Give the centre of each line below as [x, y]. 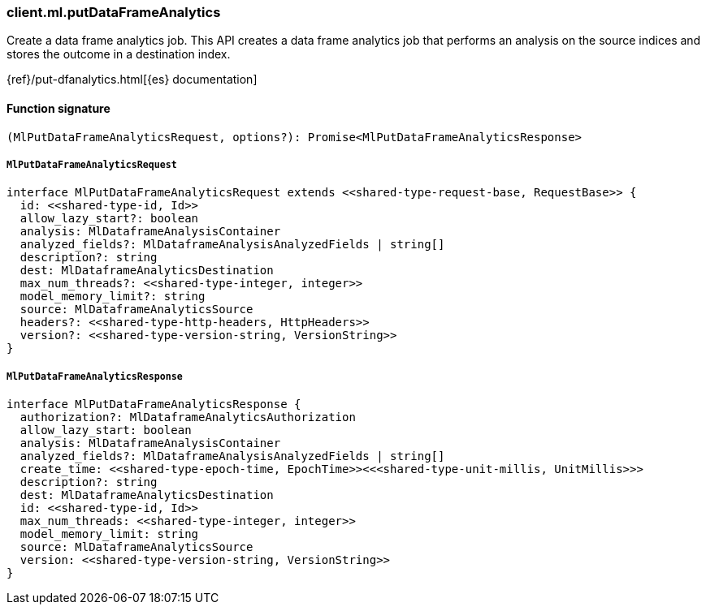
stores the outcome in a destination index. [119, 54]
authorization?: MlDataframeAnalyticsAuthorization [188, 417]
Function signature [58, 108]
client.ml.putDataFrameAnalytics [114, 12]
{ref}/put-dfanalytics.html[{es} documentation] [132, 80]
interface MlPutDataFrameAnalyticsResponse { [154, 404]
